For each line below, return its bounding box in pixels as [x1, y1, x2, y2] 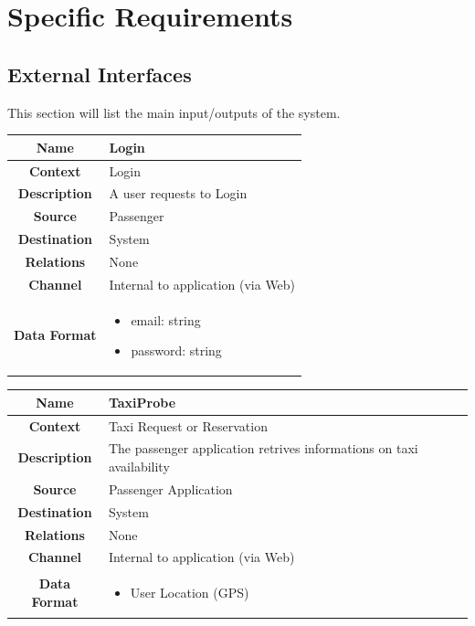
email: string [131, 310, 201, 329]
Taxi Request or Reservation [108, 416, 268, 435]
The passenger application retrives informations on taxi [108, 439, 418, 458]
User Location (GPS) [130, 583, 249, 602]
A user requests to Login [109, 184, 248, 203]
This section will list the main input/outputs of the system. [7, 102, 341, 122]
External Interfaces [7, 59, 192, 88]
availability [108, 457, 170, 476]
